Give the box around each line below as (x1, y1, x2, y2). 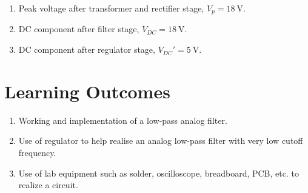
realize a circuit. (18, 178, 78, 191)
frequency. (18, 146, 56, 158)
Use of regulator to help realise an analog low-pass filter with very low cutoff (18, 134, 303, 147)
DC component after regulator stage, (18, 43, 155, 56)
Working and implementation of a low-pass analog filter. (18, 113, 227, 126)
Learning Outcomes (4, 78, 170, 103)
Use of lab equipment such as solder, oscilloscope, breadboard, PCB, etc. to (18, 166, 299, 179)
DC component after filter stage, (18, 22, 139, 35)
